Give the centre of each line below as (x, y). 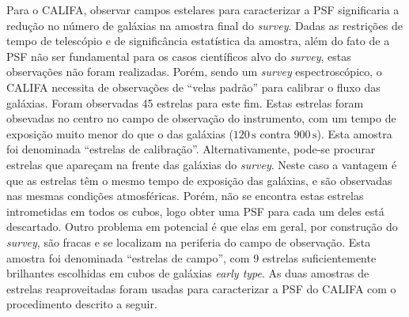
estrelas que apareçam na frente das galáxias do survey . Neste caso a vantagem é (202, 164)
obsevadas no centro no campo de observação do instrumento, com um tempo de (201, 118)
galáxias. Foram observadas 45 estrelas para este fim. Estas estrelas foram (185, 102)
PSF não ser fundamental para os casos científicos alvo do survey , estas (179, 56)
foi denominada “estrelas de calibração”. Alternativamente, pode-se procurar (191, 149)
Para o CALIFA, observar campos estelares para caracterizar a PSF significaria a (203, 9)
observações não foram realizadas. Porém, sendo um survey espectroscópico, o (194, 72)
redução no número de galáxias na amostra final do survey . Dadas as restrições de (204, 25)
